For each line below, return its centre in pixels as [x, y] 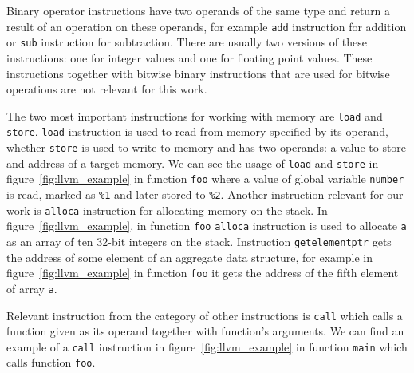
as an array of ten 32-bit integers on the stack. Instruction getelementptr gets [199, 241]
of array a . [32, 288]
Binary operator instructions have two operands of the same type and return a [199, 10]
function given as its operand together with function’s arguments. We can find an [205, 331]
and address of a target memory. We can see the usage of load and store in [193, 163]
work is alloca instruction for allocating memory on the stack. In [167, 210]
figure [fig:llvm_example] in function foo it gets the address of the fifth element [203, 273]
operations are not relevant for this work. [107, 89]
